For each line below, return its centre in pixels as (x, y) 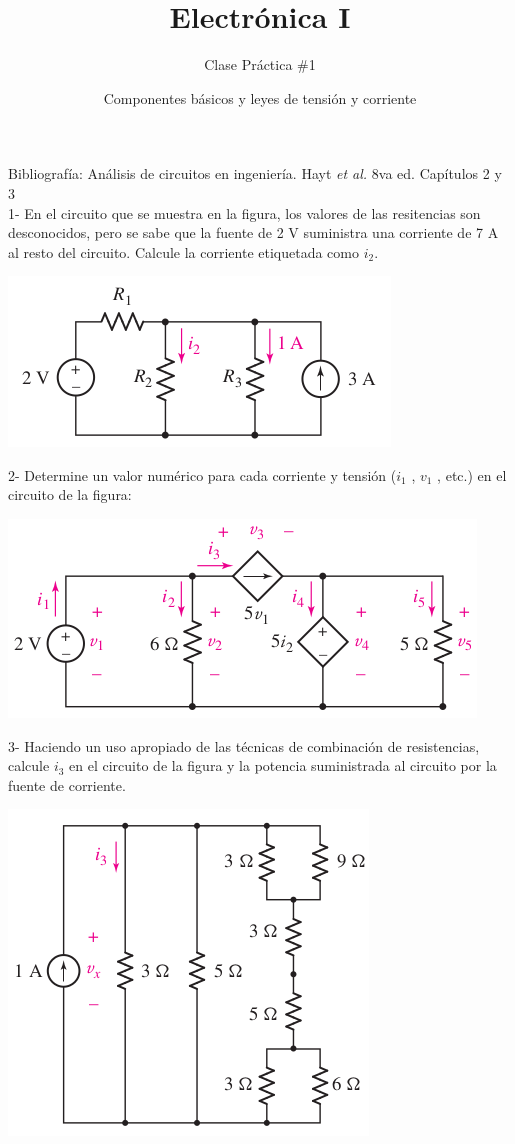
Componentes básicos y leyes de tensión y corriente (260, 97)
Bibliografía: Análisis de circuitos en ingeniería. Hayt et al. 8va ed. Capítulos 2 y (255, 173)
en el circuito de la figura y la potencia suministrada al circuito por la (283, 765)
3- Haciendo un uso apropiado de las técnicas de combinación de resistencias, (244, 745)
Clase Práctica (248, 64)
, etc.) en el (472, 474)
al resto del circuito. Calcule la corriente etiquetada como (183, 251)
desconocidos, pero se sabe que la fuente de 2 (146, 232)
